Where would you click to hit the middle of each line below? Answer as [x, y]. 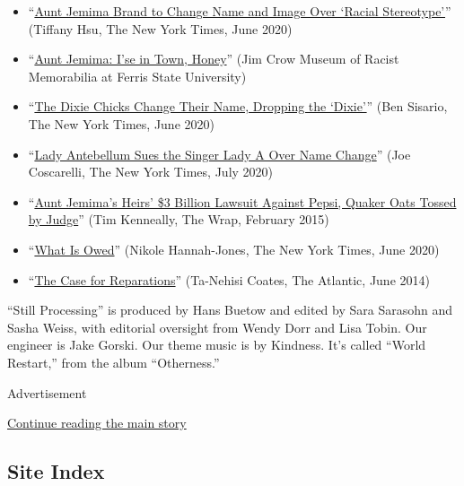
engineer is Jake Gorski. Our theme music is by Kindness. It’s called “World [217, 345]
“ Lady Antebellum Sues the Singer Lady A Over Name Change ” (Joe [219, 154]
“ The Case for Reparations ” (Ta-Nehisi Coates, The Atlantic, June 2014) [229, 279]
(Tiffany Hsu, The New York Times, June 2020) [160, 28]
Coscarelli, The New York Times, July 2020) [151, 172]
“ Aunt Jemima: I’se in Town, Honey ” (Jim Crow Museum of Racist [214, 59]
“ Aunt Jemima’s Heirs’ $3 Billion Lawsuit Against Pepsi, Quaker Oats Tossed [242, 201]
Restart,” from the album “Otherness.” [114, 362]
